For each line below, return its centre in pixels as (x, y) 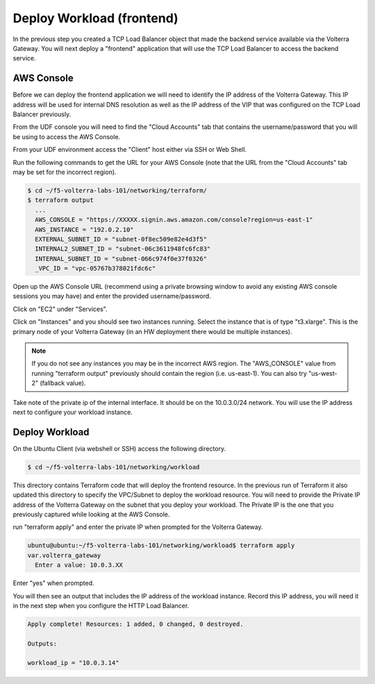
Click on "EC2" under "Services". (60, 309)
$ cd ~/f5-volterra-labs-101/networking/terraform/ (117, 190)
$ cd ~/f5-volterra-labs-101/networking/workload (114, 467)
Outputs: (42, 643)
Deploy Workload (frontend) (95, 18)
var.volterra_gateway (64, 555)
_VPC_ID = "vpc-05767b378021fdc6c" (95, 269)
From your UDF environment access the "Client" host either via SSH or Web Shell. (130, 150)
